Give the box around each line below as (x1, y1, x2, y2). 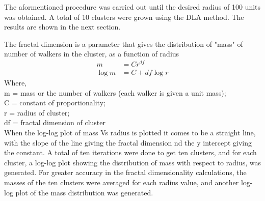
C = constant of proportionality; (4, 97, 105, 108)
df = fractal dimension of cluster (4, 117, 105, 128)
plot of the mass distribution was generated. (15, 187, 153, 197)
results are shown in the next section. (4, 21, 121, 32)
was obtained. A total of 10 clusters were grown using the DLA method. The (4, 11, 244, 22)
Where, (4, 77, 26, 88)
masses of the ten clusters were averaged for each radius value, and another (4, 177, 239, 188)
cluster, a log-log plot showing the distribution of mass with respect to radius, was (4, 157, 261, 167)
